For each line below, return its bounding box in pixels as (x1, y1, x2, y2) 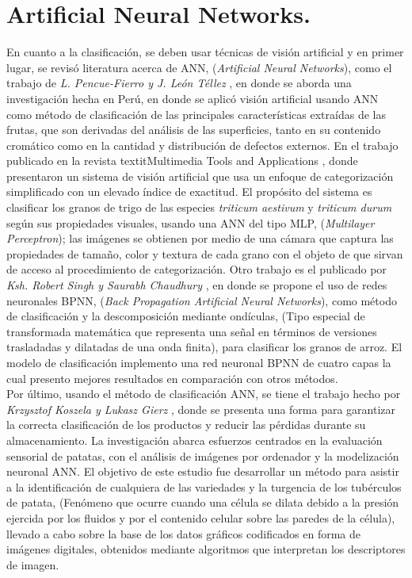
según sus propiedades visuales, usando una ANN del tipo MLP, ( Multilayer (6, 214, 375, 231)
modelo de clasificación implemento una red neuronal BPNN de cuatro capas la (6, 354, 391, 370)
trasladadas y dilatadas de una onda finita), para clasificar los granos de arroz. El (6, 339, 402, 355)
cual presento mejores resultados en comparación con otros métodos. (6, 369, 338, 386)
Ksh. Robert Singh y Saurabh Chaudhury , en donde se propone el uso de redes (6, 277, 387, 293)
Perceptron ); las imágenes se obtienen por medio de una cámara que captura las (6, 230, 394, 247)
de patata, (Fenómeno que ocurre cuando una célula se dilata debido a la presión (6, 494, 399, 511)
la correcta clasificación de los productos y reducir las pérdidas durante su (6, 416, 366, 433)
